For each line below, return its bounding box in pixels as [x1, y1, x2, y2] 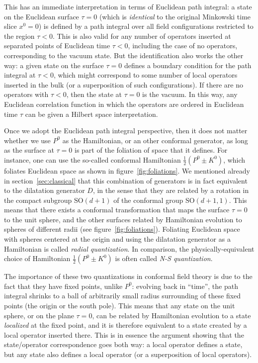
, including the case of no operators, [128, 40, 238, 51]
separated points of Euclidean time [4, 40, 110, 51]
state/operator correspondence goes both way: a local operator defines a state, [4, 339, 243, 350]
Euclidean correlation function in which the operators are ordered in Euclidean [4, 98, 244, 109]
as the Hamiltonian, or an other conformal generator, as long [62, 135, 248, 145]
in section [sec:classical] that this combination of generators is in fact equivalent [4, 175, 248, 185]
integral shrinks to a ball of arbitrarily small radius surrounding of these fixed [4, 290, 241, 301]
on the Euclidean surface [4, 11, 79, 21]
